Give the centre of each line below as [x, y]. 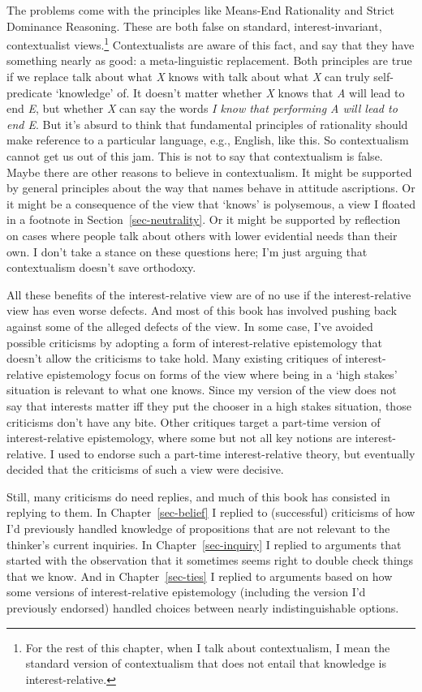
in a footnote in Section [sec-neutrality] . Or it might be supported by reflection [204, 219]
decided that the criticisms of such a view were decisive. [145, 469]
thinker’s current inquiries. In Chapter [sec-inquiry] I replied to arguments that [204, 544]
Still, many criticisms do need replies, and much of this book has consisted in [198, 496]
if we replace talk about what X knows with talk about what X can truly [188, 77]
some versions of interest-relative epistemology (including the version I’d [186, 592]
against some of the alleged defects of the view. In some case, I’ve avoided [190, 326]
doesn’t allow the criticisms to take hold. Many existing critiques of [174, 358]
